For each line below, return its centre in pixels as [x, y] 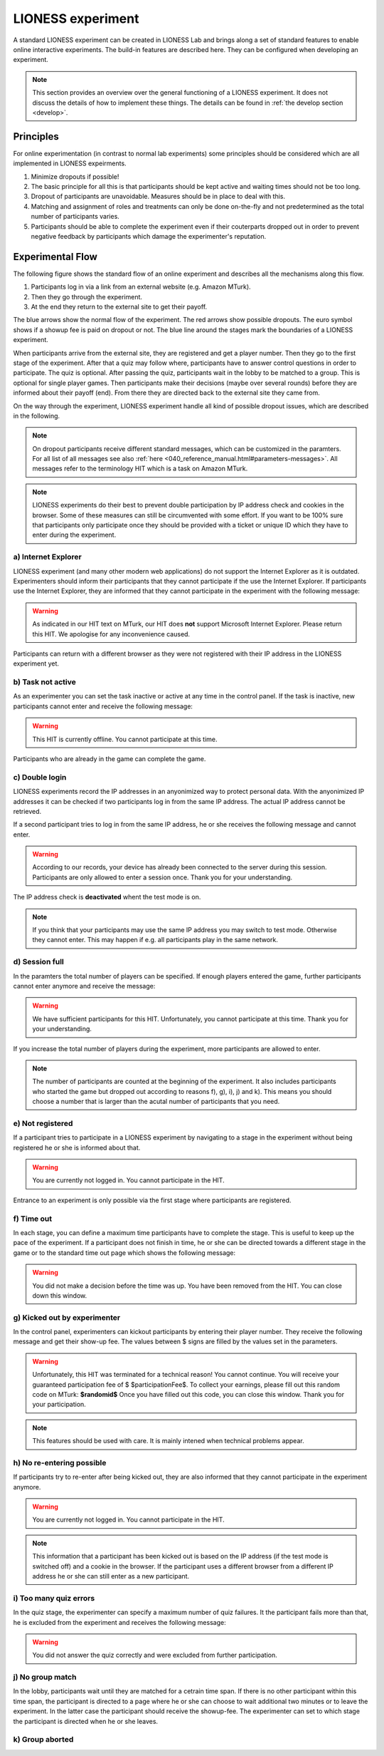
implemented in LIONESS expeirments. [70, 163]
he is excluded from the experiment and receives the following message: [120, 1622]
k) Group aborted [43, 1740]
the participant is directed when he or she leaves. [86, 1721]
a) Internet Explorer [47, 557]
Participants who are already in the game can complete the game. [110, 759]
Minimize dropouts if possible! [75, 176]
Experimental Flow [55, 257]
